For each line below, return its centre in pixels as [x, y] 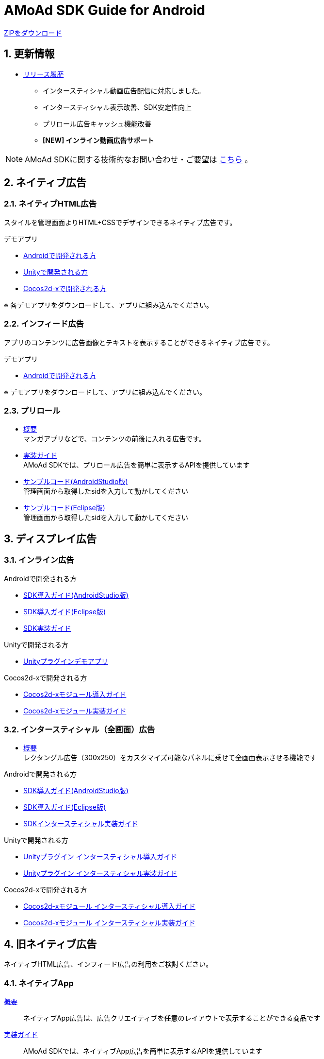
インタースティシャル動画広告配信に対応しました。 [124, 90]
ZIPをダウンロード [33, 33]
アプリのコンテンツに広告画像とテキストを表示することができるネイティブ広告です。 [139, 342]
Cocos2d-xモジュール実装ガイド [75, 711]
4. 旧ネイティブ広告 [50, 944]
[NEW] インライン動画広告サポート [98, 140]
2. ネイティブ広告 [45, 183]
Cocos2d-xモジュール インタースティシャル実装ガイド [109, 923]
